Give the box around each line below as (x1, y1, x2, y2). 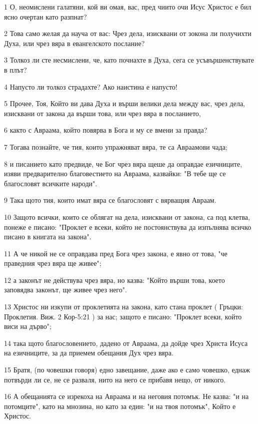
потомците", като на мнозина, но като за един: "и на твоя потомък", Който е (4, 400, 236, 411)
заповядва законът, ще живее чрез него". (4, 284, 127, 295)
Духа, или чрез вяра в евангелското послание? (4, 38, 145, 48)
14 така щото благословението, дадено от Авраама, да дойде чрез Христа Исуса (4, 337, 248, 348)
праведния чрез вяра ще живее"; (4, 258, 101, 268)
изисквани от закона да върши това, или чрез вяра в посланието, (4, 108, 201, 118)
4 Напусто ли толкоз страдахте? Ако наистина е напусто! (4, 81, 177, 92)
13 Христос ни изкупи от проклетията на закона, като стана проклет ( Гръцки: (4, 301, 243, 312)
